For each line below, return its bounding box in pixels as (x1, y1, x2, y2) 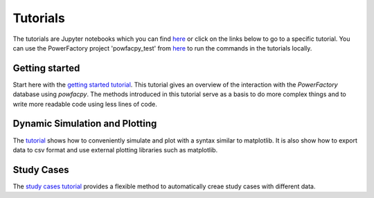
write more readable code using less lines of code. (12, 100, 157, 108)
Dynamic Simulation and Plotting (12, 118, 157, 129)
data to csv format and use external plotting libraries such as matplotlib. (12, 145, 218, 154)
